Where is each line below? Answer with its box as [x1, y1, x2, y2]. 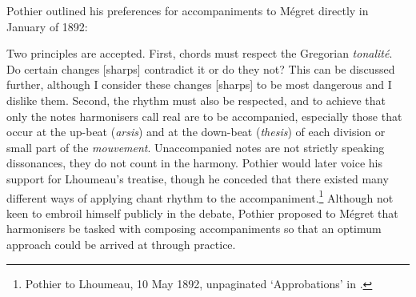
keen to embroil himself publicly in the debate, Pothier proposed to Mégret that [6, 204, 398, 221]
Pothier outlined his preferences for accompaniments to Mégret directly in [6, 2, 369, 18]
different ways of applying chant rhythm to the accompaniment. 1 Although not [6, 187, 394, 206]
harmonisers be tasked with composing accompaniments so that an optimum [6, 220, 382, 237]
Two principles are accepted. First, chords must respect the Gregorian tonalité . [6, 45, 393, 62]
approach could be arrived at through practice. [6, 235, 236, 252]
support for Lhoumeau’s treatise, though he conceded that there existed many [6, 170, 389, 187]
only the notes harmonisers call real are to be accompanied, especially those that [6, 107, 402, 124]
